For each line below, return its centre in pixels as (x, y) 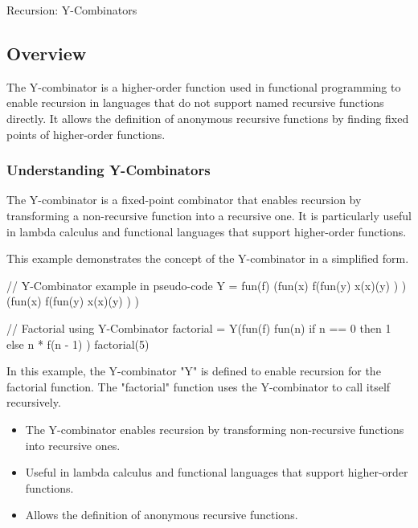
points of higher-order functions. (86, 134)
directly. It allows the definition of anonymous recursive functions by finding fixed (208, 118)
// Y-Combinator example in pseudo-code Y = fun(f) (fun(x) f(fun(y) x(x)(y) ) (203, 285)
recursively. (34, 402)
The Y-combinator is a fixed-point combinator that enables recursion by (184, 200)
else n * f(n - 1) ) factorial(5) (78, 344)
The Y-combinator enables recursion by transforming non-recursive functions (215, 429)
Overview (47, 53)
